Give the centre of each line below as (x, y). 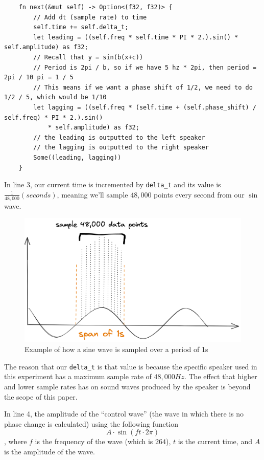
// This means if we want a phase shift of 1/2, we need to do (143, 87)
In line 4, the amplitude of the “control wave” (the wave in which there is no (124, 414)
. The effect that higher (221, 376)
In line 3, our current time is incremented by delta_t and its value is (113, 184)
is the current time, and (215, 441)
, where (16, 441)
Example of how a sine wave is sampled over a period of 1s (116, 349)
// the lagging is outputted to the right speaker (121, 148)
